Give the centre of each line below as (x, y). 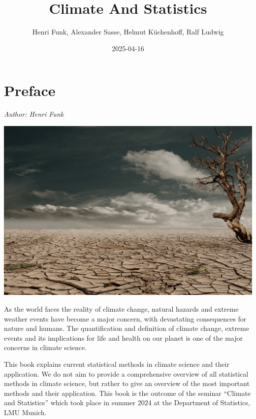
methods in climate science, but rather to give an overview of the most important (127, 383)
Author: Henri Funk (34, 114)
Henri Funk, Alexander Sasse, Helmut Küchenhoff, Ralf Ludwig (128, 32)
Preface (30, 90)
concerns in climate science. (46, 347)
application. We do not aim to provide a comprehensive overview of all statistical (126, 373)
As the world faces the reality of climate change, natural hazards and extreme (121, 308)
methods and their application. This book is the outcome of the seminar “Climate (128, 393)
